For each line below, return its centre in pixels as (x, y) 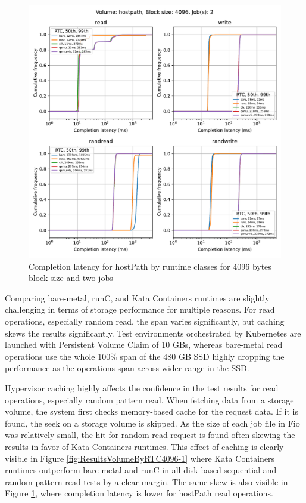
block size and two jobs (71, 278)
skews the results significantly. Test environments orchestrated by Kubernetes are (153, 333)
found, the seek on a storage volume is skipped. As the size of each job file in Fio (152, 423)
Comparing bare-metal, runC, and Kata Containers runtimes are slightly (137, 297)
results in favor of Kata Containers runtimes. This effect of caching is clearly (144, 446)
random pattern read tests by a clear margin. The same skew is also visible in (146, 481)
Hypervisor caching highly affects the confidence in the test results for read (142, 388)
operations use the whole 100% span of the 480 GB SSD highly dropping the (145, 356)
